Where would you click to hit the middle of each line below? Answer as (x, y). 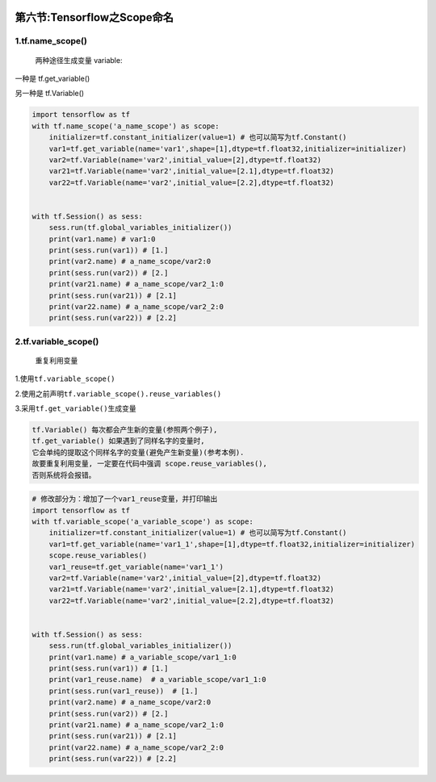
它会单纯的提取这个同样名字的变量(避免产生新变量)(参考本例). (138, 452)
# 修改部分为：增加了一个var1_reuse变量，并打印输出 (125, 499)
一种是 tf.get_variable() (52, 78)
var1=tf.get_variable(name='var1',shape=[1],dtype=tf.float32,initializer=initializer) (228, 148)
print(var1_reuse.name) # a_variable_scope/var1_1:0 (157, 680)
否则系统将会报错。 (64, 475)
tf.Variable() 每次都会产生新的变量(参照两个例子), (125, 430)
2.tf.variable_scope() (57, 341)
